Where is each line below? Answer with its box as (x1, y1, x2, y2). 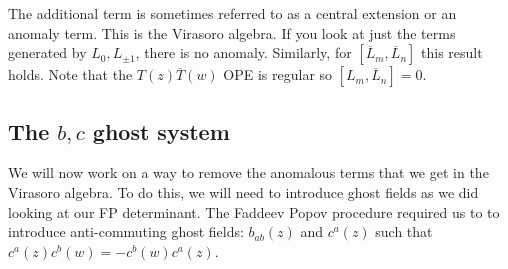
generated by (8, 42, 87, 63)
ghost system (92, 115, 230, 146)
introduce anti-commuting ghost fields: (8, 221, 244, 242)
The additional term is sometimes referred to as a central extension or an (8, 3, 457, 23)
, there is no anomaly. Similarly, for (135, 42, 352, 63)
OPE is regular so (223, 64, 333, 85)
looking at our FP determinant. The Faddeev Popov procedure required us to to (8, 201, 500, 222)
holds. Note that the (8, 64, 133, 85)
